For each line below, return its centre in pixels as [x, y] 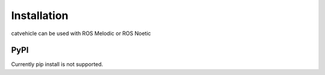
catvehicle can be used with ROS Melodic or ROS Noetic [81, 33]
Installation [40, 15]
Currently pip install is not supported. [57, 64]
